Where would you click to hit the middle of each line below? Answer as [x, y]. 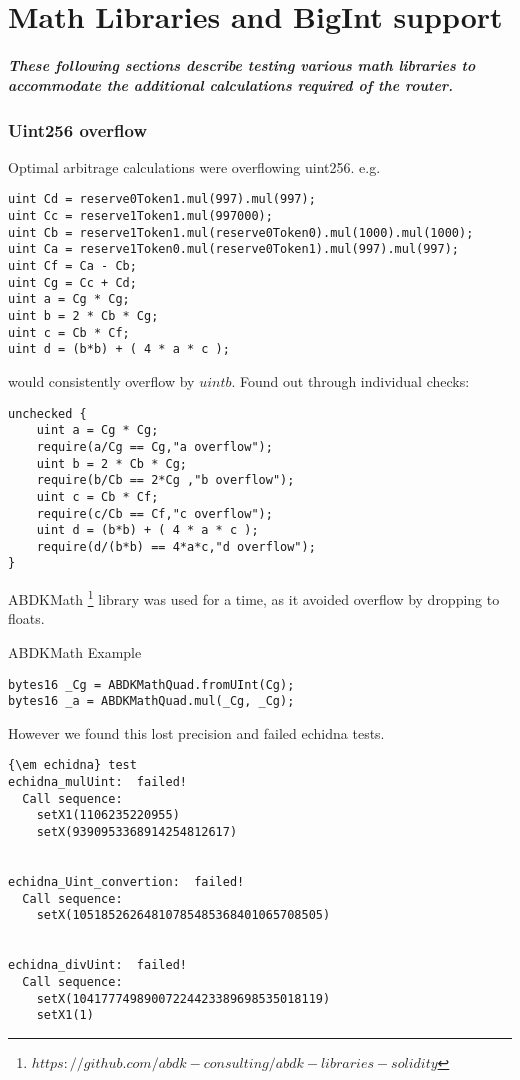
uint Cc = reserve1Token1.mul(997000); [140, 216]
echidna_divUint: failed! [97, 965]
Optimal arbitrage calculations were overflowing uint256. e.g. [194, 166]
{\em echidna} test [72, 765]
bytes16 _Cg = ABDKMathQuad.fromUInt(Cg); [151, 684]
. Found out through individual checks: [350, 380]
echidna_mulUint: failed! [97, 782]
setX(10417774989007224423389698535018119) [183, 998]
